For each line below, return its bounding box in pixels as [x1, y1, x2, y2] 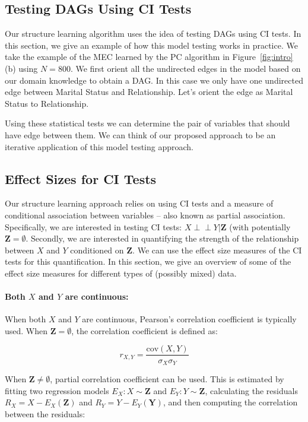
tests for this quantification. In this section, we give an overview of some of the [5, 255, 291, 268]
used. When [5, 324, 48, 337]
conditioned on [70, 243, 124, 256]
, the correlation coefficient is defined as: [71, 324, 218, 337]
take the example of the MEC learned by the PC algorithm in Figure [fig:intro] [5, 50, 293, 63]
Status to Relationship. [5, 97, 89, 109]
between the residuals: [5, 407, 85, 420]
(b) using [5, 62, 38, 74]
